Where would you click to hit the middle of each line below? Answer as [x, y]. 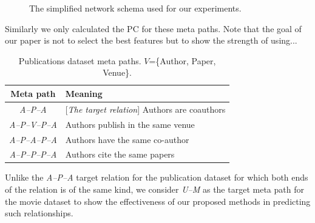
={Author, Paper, [182, 60]
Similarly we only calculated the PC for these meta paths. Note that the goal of [153, 28]
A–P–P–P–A [33, 154]
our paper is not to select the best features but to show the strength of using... [151, 40]
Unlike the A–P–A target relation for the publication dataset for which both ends [157, 177]
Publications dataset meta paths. [80, 60]
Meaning [84, 93]
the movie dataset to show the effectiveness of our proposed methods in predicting [158, 201]
